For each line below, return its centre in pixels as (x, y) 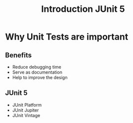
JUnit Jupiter (25, 110)
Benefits (19, 55)
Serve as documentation (37, 72)
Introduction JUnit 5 (83, 9)
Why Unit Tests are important (67, 37)
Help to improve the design (40, 77)
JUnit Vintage (26, 115)
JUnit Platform (27, 105)
